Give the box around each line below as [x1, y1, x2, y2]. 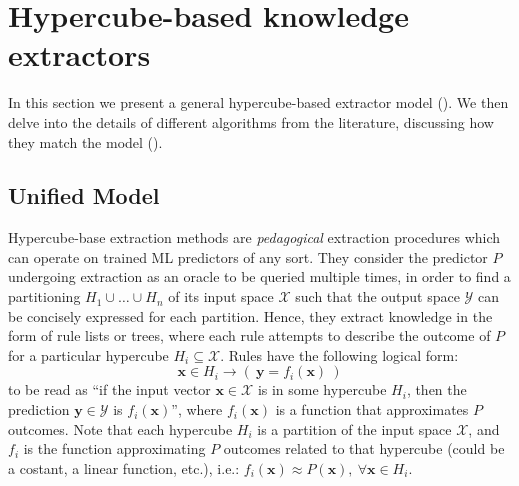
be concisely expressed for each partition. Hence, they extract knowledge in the [8, 305, 493, 326]
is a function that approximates [275, 399, 469, 420]
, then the [406, 379, 467, 400]
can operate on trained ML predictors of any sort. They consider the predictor [8, 246, 488, 267]
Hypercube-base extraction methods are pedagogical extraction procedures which [8, 227, 501, 248]
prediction [8, 399, 70, 420]
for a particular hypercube [8, 344, 169, 365]
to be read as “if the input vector [8, 379, 211, 400]
